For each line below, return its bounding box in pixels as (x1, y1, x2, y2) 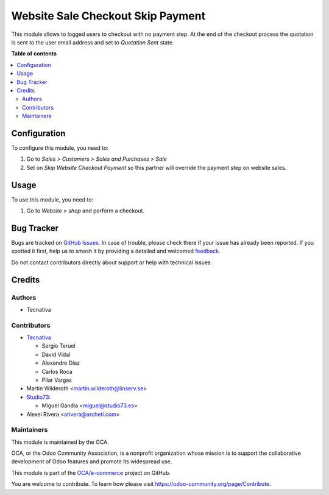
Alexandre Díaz (41, 359, 80, 367)
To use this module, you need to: (11, 195, 94, 203)
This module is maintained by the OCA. (11, 438, 109, 446)
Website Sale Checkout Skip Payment (11, 9, 206, 23)
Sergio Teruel (41, 342, 76, 349)
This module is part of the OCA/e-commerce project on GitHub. (11, 469, 171, 476)
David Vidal (41, 351, 71, 358)
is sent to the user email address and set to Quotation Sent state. (11, 38, 174, 46)
